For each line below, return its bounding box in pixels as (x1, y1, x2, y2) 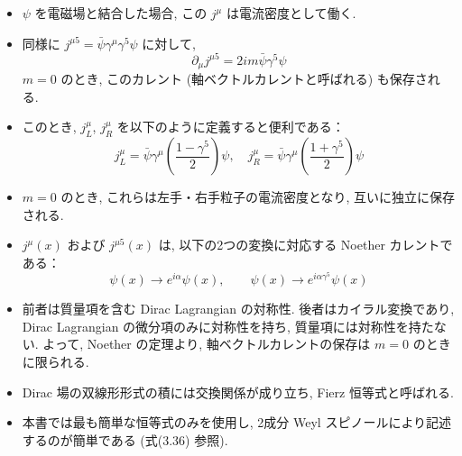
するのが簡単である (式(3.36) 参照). (22, 430, 228, 449)
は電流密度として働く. (226, 4, 356, 22)
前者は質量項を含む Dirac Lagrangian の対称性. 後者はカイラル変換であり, (22, 299, 455, 318)
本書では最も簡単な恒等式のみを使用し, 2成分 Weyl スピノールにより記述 (22, 413, 452, 432)
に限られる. (22, 351, 89, 370)
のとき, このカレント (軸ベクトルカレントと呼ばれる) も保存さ (60, 69, 428, 88)
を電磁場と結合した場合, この (34, 4, 208, 22)
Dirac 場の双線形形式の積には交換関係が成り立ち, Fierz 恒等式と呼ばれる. (22, 382, 454, 401)
